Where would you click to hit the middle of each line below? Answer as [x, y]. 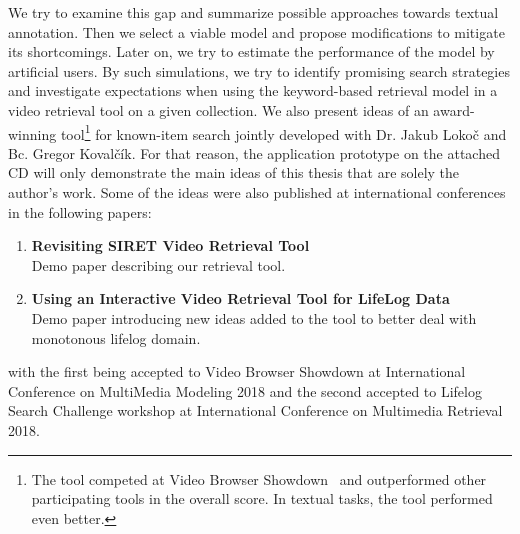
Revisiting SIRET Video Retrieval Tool [170, 245]
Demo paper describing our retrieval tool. [158, 264]
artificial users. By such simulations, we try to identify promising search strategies [259, 70]
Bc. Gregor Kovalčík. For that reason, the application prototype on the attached [254, 152]
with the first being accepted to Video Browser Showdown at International [237, 371]
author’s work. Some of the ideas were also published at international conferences [257, 192]
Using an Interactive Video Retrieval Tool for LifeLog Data [240, 298]
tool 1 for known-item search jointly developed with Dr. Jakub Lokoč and [283, 132]
